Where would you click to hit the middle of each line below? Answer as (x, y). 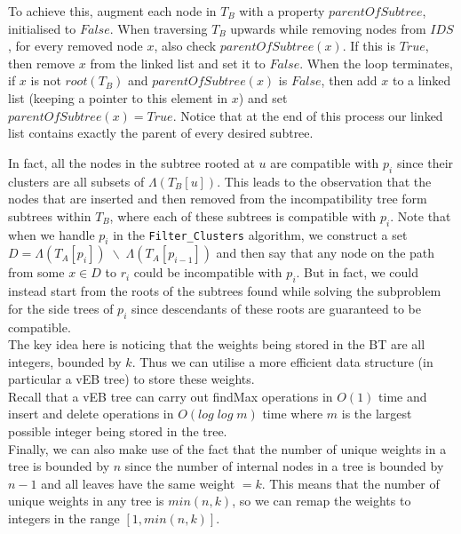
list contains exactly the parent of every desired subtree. (161, 133)
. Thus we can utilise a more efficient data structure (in (282, 361)
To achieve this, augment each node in (112, 11)
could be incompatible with (208, 272)
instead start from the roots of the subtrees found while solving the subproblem (225, 291)
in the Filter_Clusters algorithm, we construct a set (260, 234)
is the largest (377, 414)
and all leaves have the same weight (138, 483)
